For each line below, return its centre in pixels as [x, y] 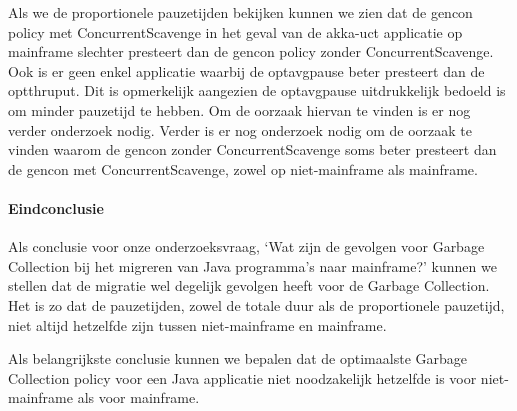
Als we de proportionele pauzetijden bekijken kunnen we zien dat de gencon [240, 12]
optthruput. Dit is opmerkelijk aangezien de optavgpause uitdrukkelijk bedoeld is [257, 90]
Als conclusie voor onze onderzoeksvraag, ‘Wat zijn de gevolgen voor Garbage [246, 246]
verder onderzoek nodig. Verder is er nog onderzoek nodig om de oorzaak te [240, 129]
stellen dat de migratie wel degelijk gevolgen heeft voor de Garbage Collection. [249, 285]
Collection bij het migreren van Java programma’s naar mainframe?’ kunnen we [252, 265]
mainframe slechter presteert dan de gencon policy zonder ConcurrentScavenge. [251, 51]
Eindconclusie [56, 207]
